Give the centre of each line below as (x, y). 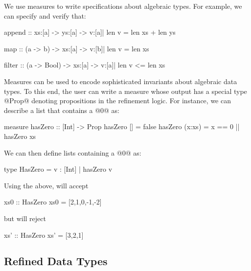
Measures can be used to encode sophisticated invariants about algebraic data (121, 81)
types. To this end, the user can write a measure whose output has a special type (125, 91)
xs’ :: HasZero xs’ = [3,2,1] (44, 235)
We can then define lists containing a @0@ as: (73, 152)
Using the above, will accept (46, 185)
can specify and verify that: (45, 15)
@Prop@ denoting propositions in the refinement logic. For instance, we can (117, 101)
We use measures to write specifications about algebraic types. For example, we (123, 6)
